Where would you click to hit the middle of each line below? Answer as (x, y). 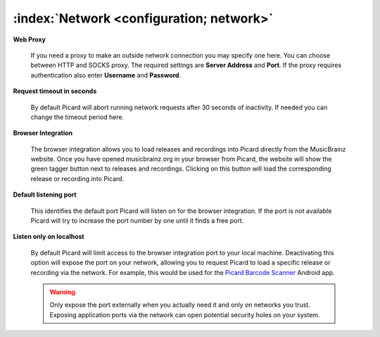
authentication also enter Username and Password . (106, 75)
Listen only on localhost (49, 237)
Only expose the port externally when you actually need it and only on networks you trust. (180, 305)
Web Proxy (29, 39)
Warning (62, 292)
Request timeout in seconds (55, 91)
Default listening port (45, 195)
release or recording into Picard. (77, 178)
